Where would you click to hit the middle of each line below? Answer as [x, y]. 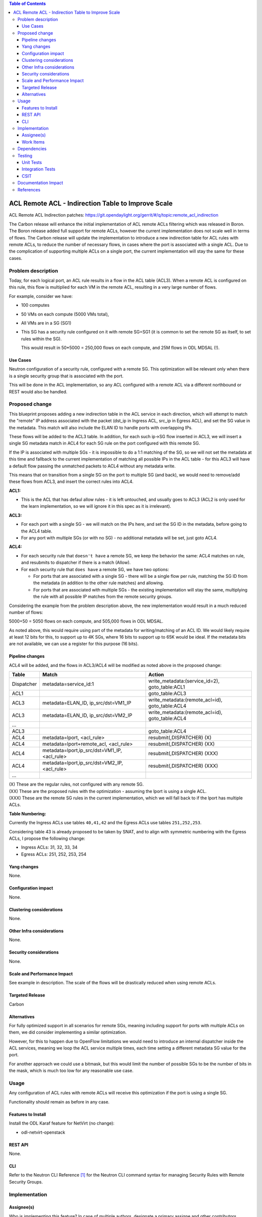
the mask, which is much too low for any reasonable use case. [71, 1070]
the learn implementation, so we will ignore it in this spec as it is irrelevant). [96, 506]
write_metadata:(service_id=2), [184, 681]
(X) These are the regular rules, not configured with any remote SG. [76, 784]
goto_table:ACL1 [167, 687]
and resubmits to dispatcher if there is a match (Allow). [76, 563]
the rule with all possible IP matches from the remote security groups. [103, 597]
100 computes [35, 305]
